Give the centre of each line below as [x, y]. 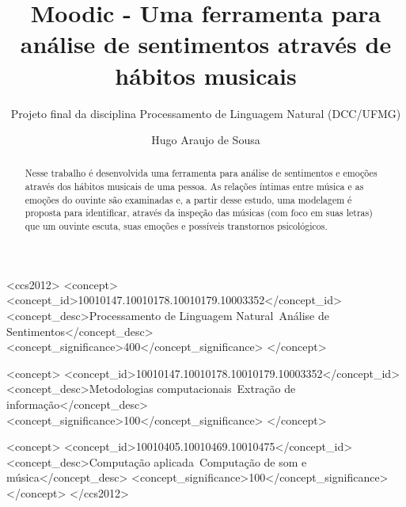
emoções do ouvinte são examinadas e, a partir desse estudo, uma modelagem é [188, 199]
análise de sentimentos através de [206, 44]
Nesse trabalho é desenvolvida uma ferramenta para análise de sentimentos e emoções [201, 173]
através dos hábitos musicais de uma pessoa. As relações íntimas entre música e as [194, 187]
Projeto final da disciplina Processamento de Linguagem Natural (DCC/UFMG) [206, 113]
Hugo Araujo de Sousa [206, 140]
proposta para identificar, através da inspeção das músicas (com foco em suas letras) [199, 213]
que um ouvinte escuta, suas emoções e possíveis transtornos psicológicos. [176, 226]
